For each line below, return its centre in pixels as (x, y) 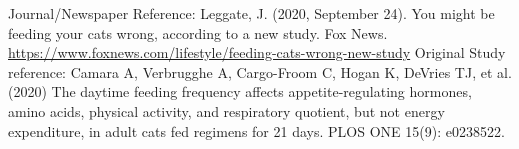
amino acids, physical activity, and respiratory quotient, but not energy (226, 110)
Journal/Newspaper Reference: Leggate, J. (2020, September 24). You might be (251, 13)
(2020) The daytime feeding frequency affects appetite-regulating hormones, (240, 91)
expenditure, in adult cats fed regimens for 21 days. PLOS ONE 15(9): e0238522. (256, 130)
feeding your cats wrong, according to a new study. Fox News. (198, 32)
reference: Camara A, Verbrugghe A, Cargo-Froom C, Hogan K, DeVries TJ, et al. (260, 71)
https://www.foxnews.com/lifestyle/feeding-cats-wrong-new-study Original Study (257, 52)
